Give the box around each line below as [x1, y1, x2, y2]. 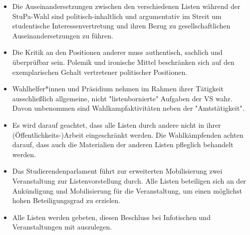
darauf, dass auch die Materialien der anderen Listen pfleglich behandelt [12, 139, 234, 150]
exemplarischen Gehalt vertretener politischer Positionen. [12, 66, 188, 77]
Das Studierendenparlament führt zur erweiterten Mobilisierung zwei [12, 166, 223, 176]
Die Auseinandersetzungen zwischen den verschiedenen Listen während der [12, 1, 241, 11]
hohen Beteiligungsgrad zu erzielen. [12, 195, 120, 206]
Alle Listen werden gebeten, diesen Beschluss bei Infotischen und [12, 212, 211, 222]
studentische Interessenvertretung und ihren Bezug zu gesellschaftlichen [12, 20, 231, 31]
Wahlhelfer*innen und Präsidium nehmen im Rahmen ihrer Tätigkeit [12, 83, 224, 94]
